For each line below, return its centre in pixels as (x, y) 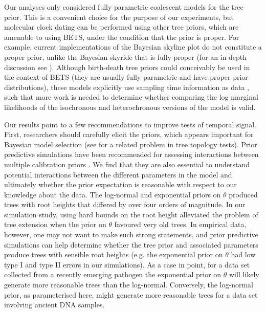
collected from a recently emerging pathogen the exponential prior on (113, 274)
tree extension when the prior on (55, 224)
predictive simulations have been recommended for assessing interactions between (131, 154)
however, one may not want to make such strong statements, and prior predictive (131, 234)
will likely (244, 274)
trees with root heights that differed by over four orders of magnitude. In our (125, 204)
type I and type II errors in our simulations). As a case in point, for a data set (127, 264)
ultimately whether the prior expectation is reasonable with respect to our (120, 184)
